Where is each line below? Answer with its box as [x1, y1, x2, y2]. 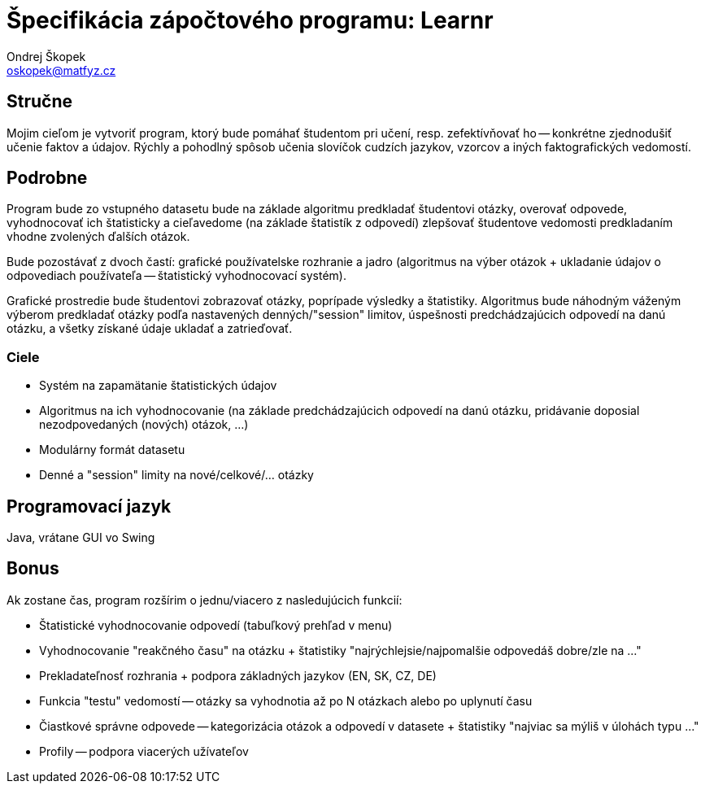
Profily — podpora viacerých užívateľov [39, 744, 249, 758]
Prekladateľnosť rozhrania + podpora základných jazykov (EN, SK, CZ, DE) [39, 668, 437, 683]
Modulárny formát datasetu [39, 443, 185, 457]
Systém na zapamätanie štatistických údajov [39, 378, 277, 393]
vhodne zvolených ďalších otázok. [7, 229, 190, 244]
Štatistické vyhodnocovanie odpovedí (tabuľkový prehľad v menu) [39, 618, 393, 632]
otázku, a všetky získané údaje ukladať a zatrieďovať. [7, 321, 293, 336]
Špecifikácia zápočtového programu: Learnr [7, 7, 494, 34]
